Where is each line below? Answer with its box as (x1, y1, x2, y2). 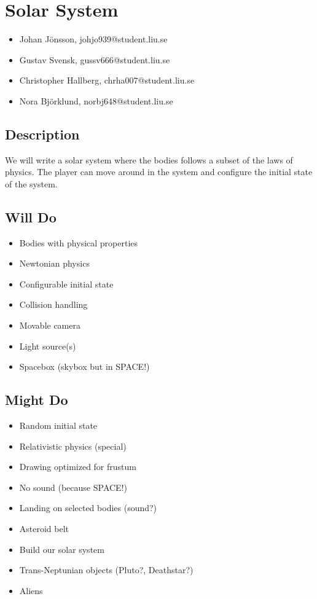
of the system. (5, 177, 58, 190)
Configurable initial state (19, 277, 114, 290)
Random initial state (19, 419, 98, 432)
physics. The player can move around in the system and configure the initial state (5, 165, 313, 178)
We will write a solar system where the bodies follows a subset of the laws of (5, 153, 293, 166)
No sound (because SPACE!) (19, 480, 127, 493)
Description (5, 124, 80, 143)
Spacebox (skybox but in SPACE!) (19, 360, 150, 373)
